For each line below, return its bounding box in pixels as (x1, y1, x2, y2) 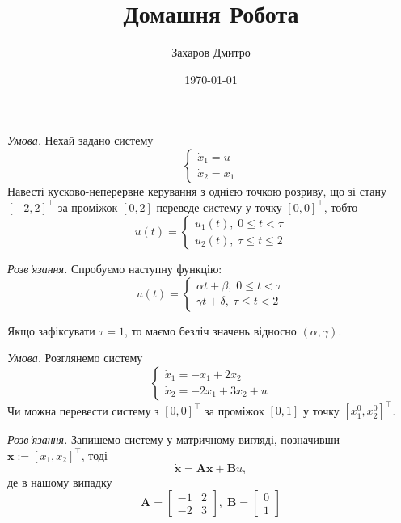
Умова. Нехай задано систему (7, 132, 154, 149)
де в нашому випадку (7, 473, 112, 490)
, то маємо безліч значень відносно (125, 322, 297, 339)
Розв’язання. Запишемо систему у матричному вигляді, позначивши (7, 431, 340, 448)
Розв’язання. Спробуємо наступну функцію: (7, 260, 222, 277)
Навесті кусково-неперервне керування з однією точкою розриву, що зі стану (7, 182, 386, 199)
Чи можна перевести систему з (7, 402, 159, 419)
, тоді (81, 446, 108, 463)
